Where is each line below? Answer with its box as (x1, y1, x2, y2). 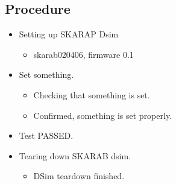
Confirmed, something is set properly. (33, 109, 172, 121)
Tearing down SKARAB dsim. (19, 149, 131, 162)
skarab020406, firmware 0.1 (33, 48, 134, 60)
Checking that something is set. (33, 88, 150, 101)
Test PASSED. (19, 129, 74, 142)
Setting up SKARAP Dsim (19, 28, 119, 40)
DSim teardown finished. (33, 170, 125, 182)
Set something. (19, 68, 74, 81)
